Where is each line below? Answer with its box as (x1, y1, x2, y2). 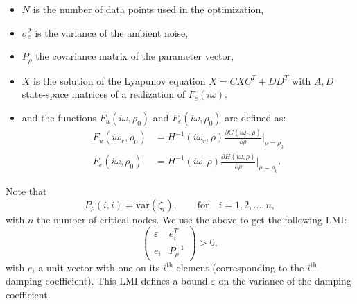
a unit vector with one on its (38, 260, 160, 274)
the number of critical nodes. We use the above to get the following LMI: (36, 212, 347, 226)
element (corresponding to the (176, 260, 304, 274)
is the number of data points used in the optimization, (33, 2, 264, 16)
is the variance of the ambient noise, (35, 25, 189, 40)
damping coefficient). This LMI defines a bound (6, 273, 208, 288)
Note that (6, 184, 47, 199)
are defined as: (225, 110, 286, 124)
